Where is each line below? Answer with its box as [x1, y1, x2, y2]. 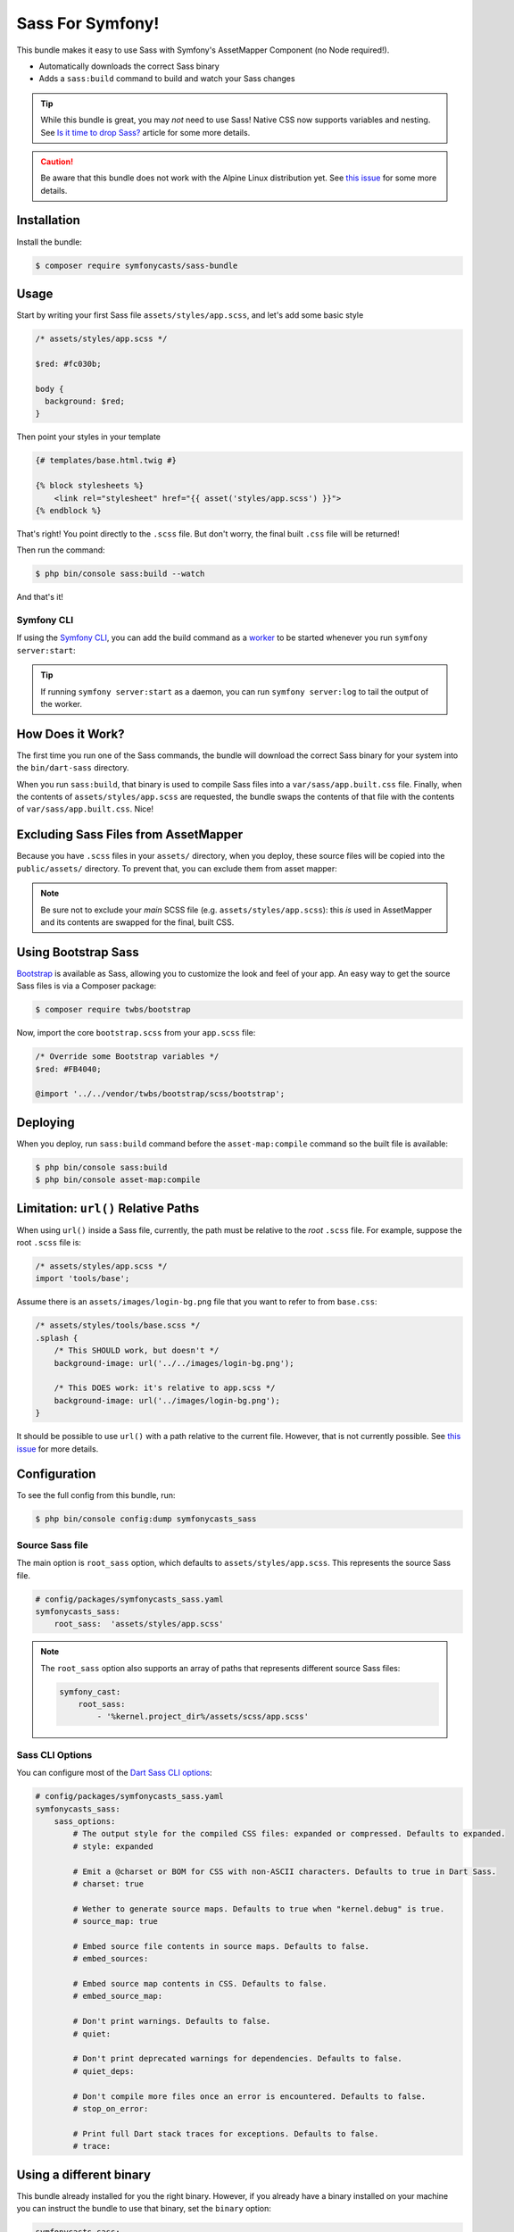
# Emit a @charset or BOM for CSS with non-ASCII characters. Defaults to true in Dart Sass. [72, 1866, 497, 1877]
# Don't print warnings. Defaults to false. [72, 2016, 271, 2027]
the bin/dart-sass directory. [16, 762, 129, 773]
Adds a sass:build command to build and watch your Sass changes [38, 73, 295, 84]
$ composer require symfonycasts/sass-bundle [35, 260, 238, 271]
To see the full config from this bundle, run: [16, 1490, 176, 1501]
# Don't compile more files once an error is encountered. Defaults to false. [72, 2091, 427, 2102]
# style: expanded [72, 1841, 153, 1852]
